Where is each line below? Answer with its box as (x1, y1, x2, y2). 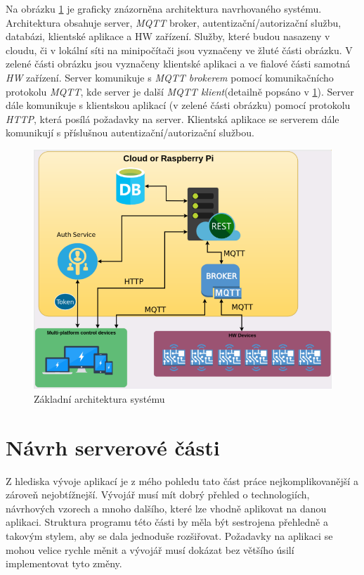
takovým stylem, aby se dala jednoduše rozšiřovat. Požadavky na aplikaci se (6, 528, 333, 543)
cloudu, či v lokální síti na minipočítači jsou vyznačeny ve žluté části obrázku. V (6, 42, 353, 57)
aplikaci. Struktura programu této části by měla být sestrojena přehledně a (6, 515, 328, 529)
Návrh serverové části (6, 432, 220, 461)
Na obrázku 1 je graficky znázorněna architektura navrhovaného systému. (6, 1, 322, 15)
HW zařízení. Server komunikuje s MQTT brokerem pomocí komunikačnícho (6, 70, 334, 84)
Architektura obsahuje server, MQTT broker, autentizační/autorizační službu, (6, 15, 342, 30)
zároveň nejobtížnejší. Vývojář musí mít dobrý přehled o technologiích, (6, 487, 310, 502)
